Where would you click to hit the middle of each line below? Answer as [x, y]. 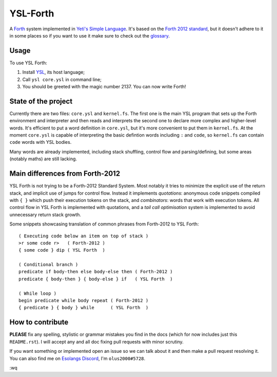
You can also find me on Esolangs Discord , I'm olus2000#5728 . [77, 358]
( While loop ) [38, 293]
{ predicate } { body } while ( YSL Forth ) [84, 308]
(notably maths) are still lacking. [43, 159]
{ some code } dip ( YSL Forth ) [62, 250]
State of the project [41, 101]
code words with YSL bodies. [41, 142]
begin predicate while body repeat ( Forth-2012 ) [84, 301]
